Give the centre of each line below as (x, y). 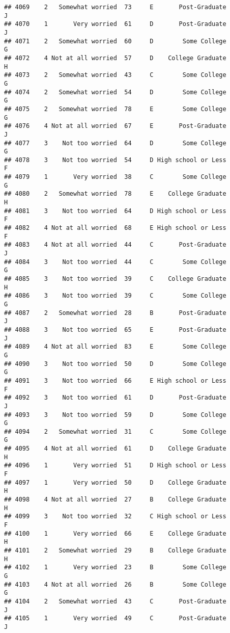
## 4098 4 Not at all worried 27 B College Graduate (115, 500)
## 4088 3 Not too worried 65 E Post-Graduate (115, 329)
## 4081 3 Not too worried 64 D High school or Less (115, 211)
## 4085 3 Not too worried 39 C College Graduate (115, 279)
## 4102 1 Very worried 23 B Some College (115, 568)
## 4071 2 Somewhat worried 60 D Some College (115, 41)
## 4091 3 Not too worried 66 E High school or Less (115, 380)
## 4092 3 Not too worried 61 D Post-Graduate (115, 398)
